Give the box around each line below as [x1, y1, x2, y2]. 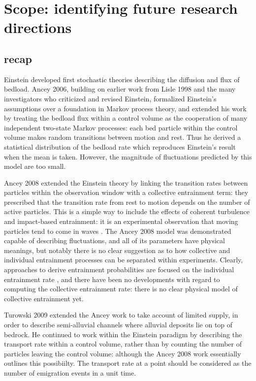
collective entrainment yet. [4, 293, 84, 303]
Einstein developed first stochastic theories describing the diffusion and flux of [4, 74, 240, 84]
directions [4, 17, 72, 37]
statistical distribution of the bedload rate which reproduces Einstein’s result [4, 141, 236, 152]
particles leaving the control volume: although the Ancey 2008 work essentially [4, 348, 241, 358]
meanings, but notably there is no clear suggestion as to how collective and [4, 245, 230, 255]
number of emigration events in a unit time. [4, 367, 136, 378]
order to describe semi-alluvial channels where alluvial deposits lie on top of [4, 319, 233, 330]
